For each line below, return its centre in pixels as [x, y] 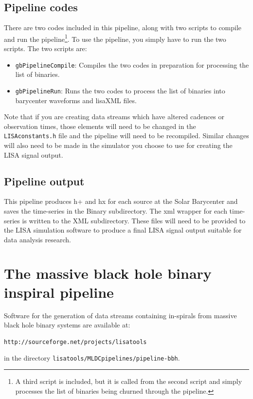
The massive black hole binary [108, 273]
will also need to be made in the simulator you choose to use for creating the [118, 145]
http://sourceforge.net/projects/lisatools [75, 342]
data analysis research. [37, 239]
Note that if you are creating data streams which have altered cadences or [114, 117]
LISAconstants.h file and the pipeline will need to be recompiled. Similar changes [126, 136]
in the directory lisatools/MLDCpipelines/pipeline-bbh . [92, 357]
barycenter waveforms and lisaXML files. [76, 100]
